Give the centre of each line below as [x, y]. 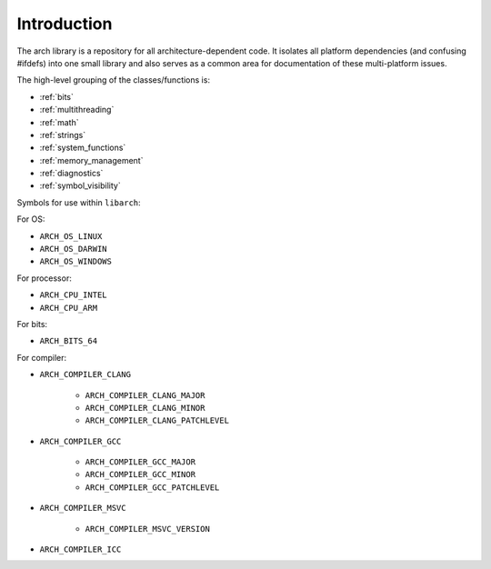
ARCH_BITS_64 [69, 341]
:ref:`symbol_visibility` [80, 185]
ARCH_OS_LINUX [71, 236]
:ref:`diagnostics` [71, 174]
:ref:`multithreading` [77, 110]
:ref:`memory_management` [91, 160]
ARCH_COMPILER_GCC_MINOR [140, 474]
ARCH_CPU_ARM [69, 308]
